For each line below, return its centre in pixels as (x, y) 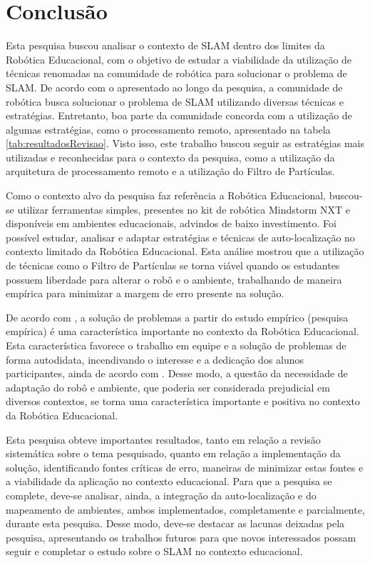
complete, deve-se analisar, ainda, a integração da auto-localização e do (161, 495)
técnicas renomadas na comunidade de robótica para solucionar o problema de (176, 73)
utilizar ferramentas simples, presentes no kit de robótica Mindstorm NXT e (184, 209)
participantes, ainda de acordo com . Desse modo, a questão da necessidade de (177, 373)
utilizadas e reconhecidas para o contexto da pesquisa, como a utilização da (170, 157)
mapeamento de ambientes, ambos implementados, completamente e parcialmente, (185, 509)
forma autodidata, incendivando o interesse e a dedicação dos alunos (155, 359)
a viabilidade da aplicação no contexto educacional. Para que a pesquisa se (169, 481)
